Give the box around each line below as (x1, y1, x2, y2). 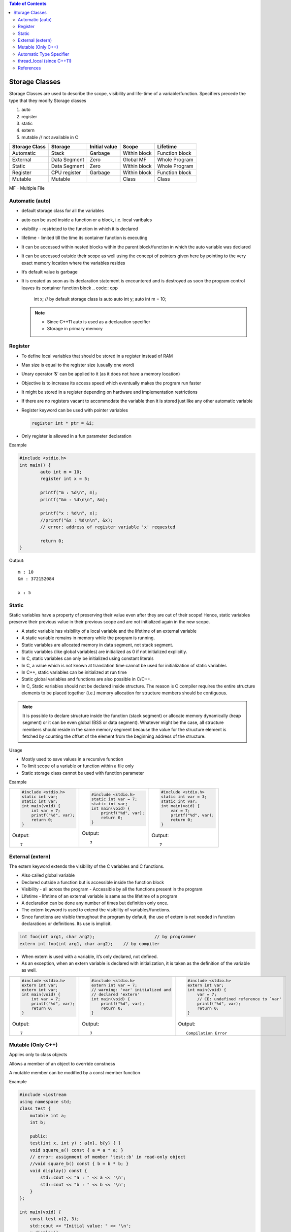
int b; (30, 1120, 46, 1125)
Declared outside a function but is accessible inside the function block (21, 879, 164, 885)
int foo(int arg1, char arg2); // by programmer (19, 934, 196, 940)
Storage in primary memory (47, 326, 103, 332)
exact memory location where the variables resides (21, 260, 126, 266)
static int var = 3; (161, 794, 207, 799)
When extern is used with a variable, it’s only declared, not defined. (21, 954, 158, 959)
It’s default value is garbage (21, 269, 78, 275)
